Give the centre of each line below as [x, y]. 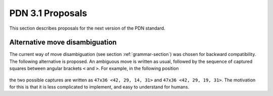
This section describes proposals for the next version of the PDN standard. [87, 28]
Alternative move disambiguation [63, 42]
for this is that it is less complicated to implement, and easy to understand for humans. [99, 87]
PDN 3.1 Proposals [48, 13]
